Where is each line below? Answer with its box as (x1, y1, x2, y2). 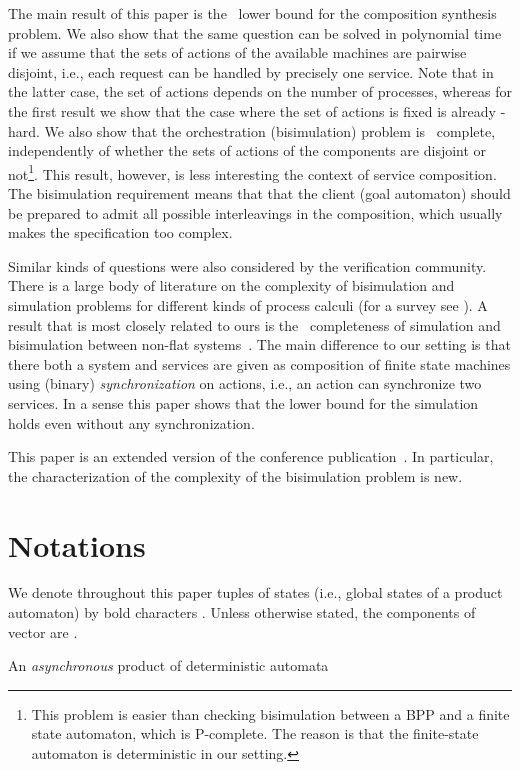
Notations (8, 524, 146, 565)
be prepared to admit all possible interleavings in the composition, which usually (8, 202, 503, 223)
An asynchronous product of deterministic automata (8, 655, 329, 676)
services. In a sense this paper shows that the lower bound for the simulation (8, 392, 479, 413)
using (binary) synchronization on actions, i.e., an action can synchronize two (8, 373, 482, 394)
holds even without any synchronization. (8, 412, 255, 433)
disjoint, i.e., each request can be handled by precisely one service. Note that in (8, 61, 494, 82)
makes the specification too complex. (8, 222, 233, 243)
